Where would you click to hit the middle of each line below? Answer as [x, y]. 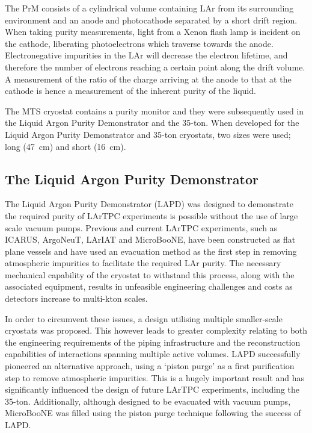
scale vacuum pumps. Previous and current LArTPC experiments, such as [141, 227]
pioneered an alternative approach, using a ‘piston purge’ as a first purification [150, 366]
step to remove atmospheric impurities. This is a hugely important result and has [155, 377]
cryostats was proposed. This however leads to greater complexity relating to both [156, 330]
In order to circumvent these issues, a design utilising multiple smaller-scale [144, 318]
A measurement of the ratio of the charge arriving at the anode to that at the [148, 79]
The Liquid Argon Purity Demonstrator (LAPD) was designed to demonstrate [149, 204]
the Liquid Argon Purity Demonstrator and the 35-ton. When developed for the [152, 123]
